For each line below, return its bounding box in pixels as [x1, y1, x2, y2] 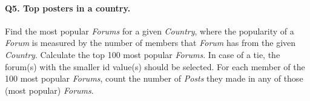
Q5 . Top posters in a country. [5, 1, 131, 14]
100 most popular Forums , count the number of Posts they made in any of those [5, 72, 303, 85]
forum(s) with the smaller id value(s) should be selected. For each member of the [5, 60, 305, 73]
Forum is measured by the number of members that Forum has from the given [5, 36, 296, 49]
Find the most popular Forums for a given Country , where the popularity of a [5, 24, 294, 37]
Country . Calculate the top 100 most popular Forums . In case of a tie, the [5, 48, 280, 60]
